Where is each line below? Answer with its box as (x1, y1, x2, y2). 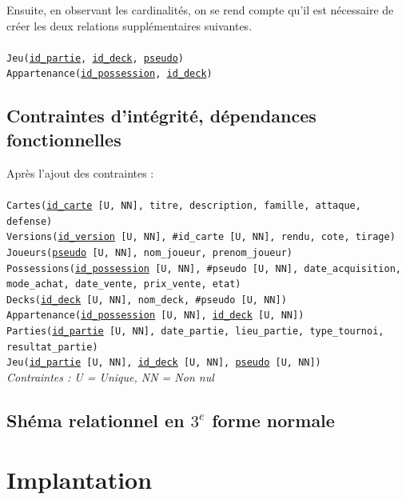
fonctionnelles (6, 126, 121, 151)
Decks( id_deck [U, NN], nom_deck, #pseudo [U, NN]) (6, 294, 287, 306)
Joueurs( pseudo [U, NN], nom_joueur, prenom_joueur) (6, 246, 293, 258)
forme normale (212, 408, 335, 433)
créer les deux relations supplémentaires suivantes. (6, 17, 253, 34)
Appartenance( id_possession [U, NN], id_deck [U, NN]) (6, 310, 304, 322)
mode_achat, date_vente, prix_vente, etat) (6, 278, 241, 290)
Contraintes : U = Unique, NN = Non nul (6, 369, 214, 386)
